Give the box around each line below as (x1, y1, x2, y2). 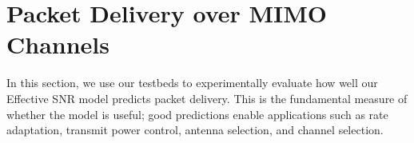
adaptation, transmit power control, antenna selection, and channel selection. (6, 121, 384, 138)
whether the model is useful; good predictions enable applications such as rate (6, 105, 388, 122)
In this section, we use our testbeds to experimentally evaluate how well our (6, 74, 378, 91)
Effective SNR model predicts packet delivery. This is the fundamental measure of (6, 89, 408, 106)
